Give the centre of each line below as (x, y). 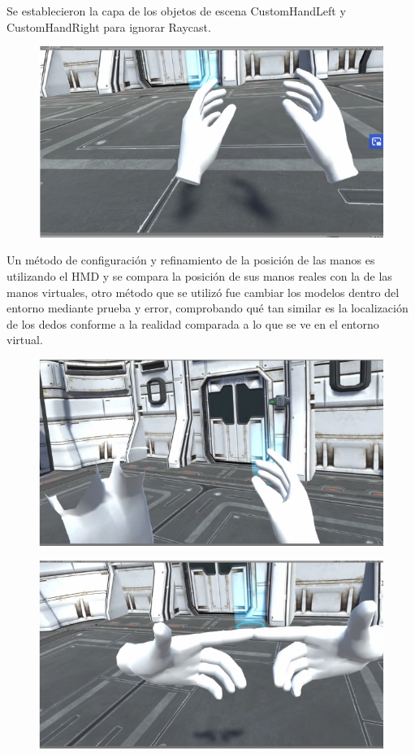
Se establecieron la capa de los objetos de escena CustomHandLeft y (176, 11)
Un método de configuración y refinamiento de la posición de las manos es (191, 260)
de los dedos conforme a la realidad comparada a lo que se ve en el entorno (193, 323)
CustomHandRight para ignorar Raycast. (109, 26)
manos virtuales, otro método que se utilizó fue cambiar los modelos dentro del (203, 292)
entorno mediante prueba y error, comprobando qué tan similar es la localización (207, 308)
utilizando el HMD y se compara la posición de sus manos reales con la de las (199, 276)
